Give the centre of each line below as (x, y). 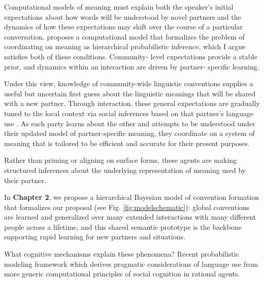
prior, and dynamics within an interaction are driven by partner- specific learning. (132, 66)
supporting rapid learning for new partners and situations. (95, 237)
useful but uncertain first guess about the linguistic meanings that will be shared (130, 93)
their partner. (25, 180)
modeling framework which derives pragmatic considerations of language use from (131, 263)
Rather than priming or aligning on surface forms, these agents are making (121, 160)
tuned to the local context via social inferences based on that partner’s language (129, 113)
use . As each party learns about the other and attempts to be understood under (130, 123)
